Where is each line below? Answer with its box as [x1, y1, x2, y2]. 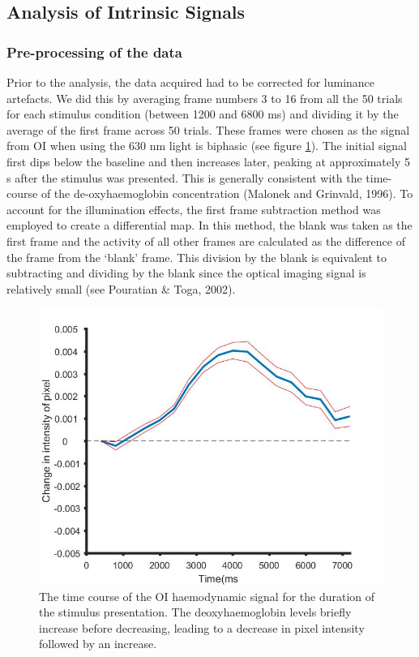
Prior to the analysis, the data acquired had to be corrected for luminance [6, 74, 375, 90]
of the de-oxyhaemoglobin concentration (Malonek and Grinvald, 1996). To [41, 185, 413, 202]
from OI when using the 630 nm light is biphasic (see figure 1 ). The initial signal [6, 137, 407, 154]
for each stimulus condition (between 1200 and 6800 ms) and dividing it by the [6, 105, 399, 122]
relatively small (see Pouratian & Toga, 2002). [6, 280, 236, 297]
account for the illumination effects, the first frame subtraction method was [6, 200, 381, 217]
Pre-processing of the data [6, 41, 182, 62]
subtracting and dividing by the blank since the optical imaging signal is [6, 264, 366, 281]
